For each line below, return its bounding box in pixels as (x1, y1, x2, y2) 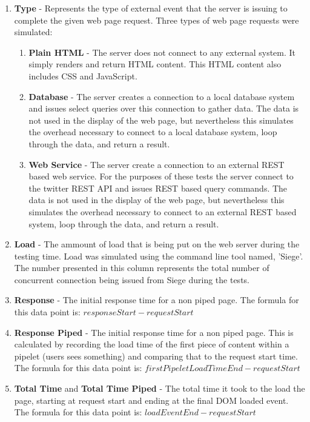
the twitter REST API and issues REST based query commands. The (28, 181, 288, 194)
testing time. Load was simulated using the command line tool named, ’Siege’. (14, 249, 303, 262)
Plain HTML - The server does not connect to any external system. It (28, 45, 296, 58)
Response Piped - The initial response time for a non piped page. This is (14, 326, 294, 338)
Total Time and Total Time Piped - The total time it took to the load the (14, 382, 305, 395)
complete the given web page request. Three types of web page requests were (14, 13, 299, 26)
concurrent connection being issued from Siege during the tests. (14, 273, 249, 286)
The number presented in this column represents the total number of (14, 261, 269, 274)
